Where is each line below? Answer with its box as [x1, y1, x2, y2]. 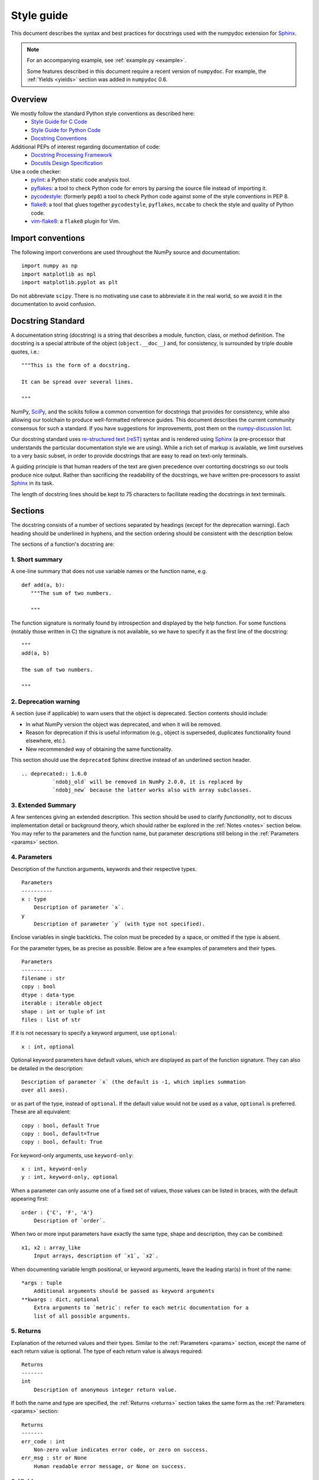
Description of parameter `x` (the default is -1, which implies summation [21, 1078, 246, 1085]
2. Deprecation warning [11, 697, 80, 706]
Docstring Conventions [31, 135, 87, 142]
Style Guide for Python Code [31, 126, 101, 133]
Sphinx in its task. [11, 480, 54, 487]
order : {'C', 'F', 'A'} [21, 1209, 93, 1216]
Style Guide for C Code [31, 118, 87, 126]
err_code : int [21, 1438, 66, 1444]
